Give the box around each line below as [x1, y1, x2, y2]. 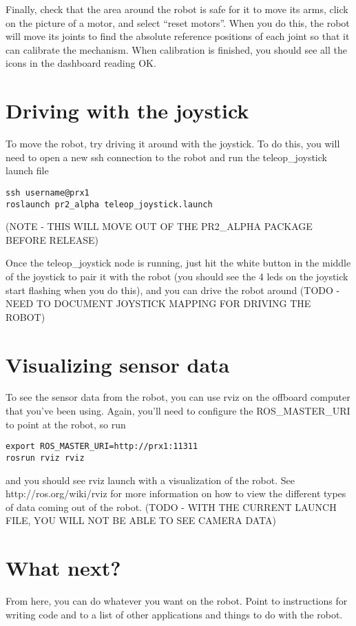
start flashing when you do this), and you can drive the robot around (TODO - [6, 282, 340, 297]
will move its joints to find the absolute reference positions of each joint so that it [6, 29, 350, 43]
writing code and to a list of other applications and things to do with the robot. [6, 607, 343, 621]
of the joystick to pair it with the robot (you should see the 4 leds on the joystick [6, 269, 348, 283]
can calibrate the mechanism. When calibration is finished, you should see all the [6, 42, 347, 56]
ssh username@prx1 [6, 187, 90, 198]
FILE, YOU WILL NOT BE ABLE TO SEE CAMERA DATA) [6, 513, 276, 528]
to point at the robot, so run [6, 417, 126, 431]
